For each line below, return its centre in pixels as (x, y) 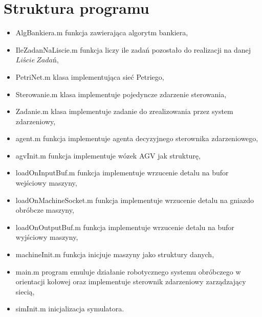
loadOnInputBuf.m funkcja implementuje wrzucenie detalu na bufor (122, 173)
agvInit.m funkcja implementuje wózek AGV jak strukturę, (108, 155)
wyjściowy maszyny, (47, 237)
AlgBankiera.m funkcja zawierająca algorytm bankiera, (102, 32)
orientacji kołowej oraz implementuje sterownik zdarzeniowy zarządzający (131, 281)
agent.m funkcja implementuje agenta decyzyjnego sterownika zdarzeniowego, (137, 138)
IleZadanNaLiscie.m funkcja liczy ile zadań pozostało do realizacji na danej (133, 49)
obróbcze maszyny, (45, 210)
